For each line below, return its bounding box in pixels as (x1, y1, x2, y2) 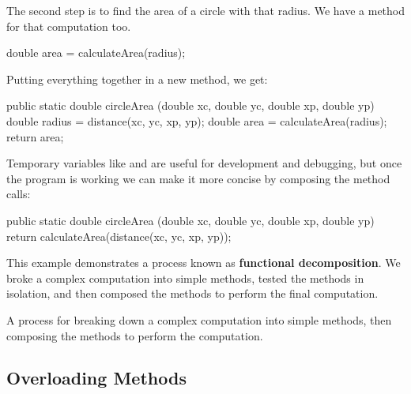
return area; (6, 128, 64, 144)
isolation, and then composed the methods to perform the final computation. (6, 285, 379, 302)
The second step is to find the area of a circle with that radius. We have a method (6, 2, 405, 18)
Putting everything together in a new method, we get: (6, 70, 268, 87)
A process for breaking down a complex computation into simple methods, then (6, 311, 392, 328)
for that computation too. (6, 17, 131, 34)
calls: (6, 186, 31, 202)
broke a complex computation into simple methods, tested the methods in (6, 269, 364, 286)
